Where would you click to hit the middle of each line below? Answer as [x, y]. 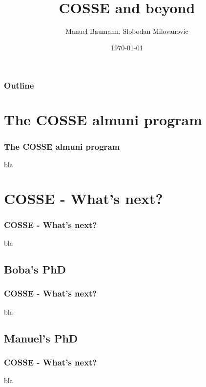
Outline [19, 85]
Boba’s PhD [35, 269]
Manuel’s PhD [41, 338]
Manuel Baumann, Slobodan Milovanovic [127, 31]
